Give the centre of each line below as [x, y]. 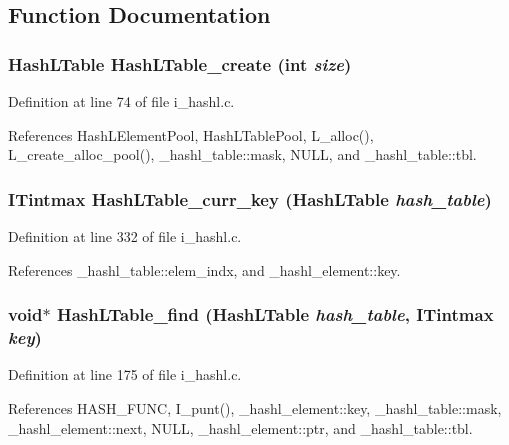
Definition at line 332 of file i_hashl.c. [125, 236]
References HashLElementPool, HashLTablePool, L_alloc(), [191, 134]
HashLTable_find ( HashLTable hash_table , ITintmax [275, 314]
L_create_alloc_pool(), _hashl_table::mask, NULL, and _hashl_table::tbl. [242, 154]
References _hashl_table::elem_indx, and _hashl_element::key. [204, 269]
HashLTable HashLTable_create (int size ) [180, 63]
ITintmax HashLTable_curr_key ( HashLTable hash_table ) [250, 198]
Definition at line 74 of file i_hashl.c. [121, 101]
